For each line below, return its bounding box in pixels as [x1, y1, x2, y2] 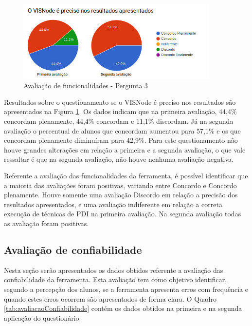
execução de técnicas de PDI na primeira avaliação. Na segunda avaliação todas [4, 209, 241, 219]
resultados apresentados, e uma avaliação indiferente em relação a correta [4, 199, 222, 209]
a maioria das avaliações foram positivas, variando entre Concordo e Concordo [4, 180, 237, 190]
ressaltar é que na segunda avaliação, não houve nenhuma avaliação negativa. [4, 154, 234, 164]
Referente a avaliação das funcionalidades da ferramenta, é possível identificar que [4, 171, 248, 181]
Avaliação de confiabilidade [4, 242, 142, 257]
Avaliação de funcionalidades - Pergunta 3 [23, 80, 148, 91]
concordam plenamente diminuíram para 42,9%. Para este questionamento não [4, 135, 238, 145]
